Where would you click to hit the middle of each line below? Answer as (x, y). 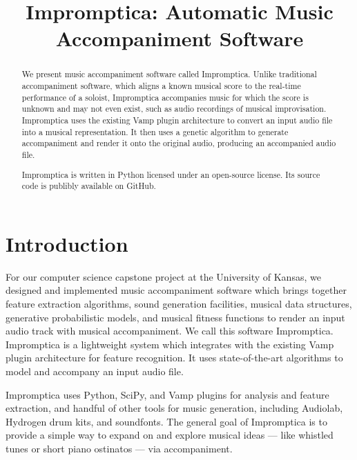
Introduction (67, 243)
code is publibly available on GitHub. (89, 186)
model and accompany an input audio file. (95, 371)
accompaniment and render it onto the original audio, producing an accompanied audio (179, 143)
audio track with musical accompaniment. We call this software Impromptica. (170, 331)
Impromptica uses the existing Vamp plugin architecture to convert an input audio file (177, 120)
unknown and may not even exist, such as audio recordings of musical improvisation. (174, 109)
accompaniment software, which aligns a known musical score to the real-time (161, 86)
